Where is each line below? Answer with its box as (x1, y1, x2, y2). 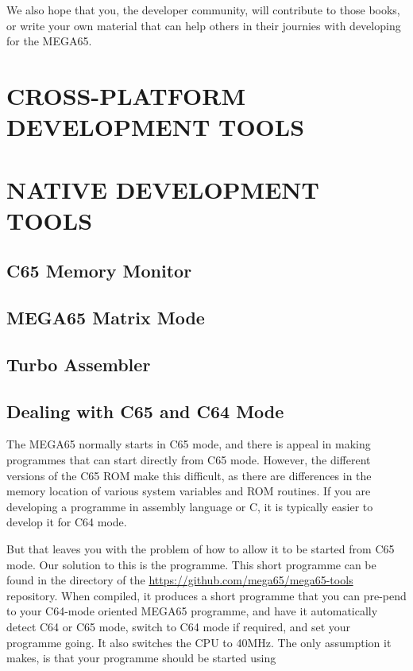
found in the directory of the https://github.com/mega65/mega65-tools (6, 572, 353, 588)
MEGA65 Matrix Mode (6, 305, 205, 330)
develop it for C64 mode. (6, 514, 127, 530)
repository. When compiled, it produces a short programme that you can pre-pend (6, 587, 407, 603)
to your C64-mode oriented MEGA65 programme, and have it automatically (6, 603, 378, 619)
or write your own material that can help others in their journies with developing (6, 17, 401, 33)
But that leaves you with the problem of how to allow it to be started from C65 (6, 541, 395, 557)
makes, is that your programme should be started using (6, 650, 276, 666)
